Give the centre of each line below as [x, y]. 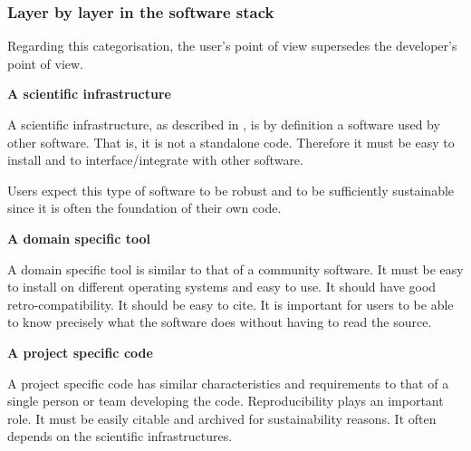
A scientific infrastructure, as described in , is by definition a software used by [224, 124]
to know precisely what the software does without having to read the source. [220, 322]
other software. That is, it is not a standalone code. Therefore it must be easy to [231, 142]
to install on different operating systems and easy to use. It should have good [222, 287]
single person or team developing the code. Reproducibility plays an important [226, 401]
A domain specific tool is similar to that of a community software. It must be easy [235, 269]
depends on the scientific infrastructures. [120, 436]
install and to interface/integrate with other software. [155, 160]
